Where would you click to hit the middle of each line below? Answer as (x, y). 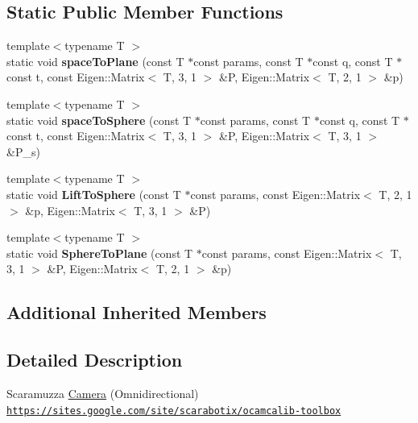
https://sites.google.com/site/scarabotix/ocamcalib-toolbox (174, 411)
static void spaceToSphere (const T (99, 120)
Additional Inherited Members (137, 312)
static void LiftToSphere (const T (94, 194)
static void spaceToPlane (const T (95, 61)
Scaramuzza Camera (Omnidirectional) (103, 393)
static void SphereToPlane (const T (100, 253)
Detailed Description (95, 360)
